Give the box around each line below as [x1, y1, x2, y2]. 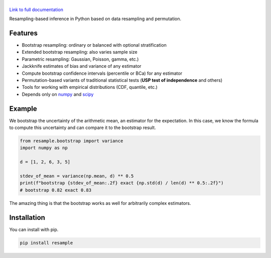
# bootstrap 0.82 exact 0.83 [20, 187, 92, 193]
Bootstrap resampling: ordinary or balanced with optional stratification [22, 42, 167, 48]
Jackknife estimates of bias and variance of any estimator [22, 63, 142, 69]
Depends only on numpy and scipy [22, 91, 94, 97]
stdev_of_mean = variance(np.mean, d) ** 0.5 [20, 173, 134, 179]
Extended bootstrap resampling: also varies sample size [22, 49, 138, 55]
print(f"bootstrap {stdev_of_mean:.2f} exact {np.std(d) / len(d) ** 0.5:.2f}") [20, 180, 224, 186]
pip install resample [20, 240, 73, 245]
